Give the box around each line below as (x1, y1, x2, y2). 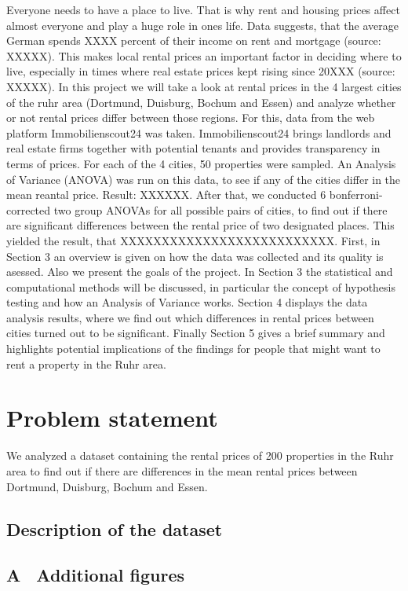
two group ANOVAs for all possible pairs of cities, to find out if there (53, 201, 388, 218)
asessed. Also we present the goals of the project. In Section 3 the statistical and (6, 263, 393, 280)
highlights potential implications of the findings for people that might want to (6, 340, 381, 357)
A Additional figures (6, 563, 185, 587)
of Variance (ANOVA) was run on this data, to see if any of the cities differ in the (6, 171, 401, 187)
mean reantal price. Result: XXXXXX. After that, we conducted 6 (6, 186, 326, 203)
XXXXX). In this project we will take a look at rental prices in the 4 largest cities (6, 78, 402, 94)
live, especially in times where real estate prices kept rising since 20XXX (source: (6, 63, 395, 79)
